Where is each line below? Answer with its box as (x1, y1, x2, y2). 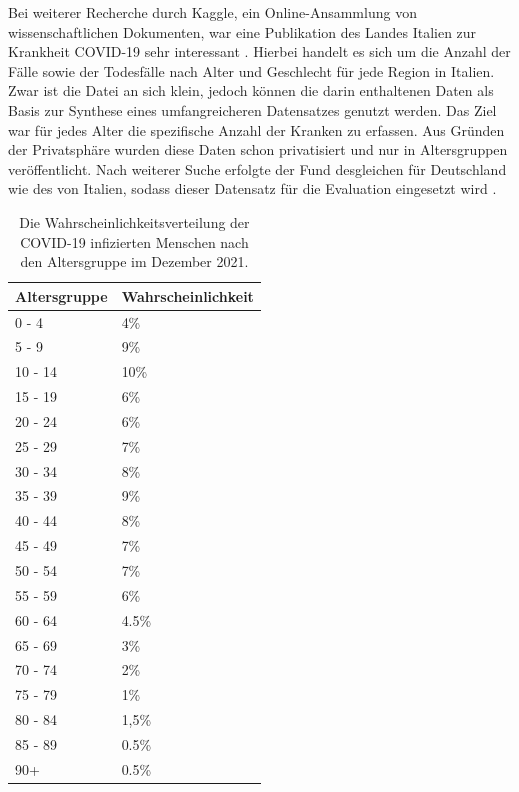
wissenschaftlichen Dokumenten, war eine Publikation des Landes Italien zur (8, 21, 477, 42)
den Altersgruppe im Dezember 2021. (20, 251, 249, 272)
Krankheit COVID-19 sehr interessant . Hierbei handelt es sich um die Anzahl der (8, 41, 511, 62)
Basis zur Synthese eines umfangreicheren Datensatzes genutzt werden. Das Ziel (8, 99, 497, 120)
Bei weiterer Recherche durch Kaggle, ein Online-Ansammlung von (8, 2, 417, 22)
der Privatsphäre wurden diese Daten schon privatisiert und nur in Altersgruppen (8, 139, 508, 160)
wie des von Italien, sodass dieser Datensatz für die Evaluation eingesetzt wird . (8, 178, 497, 199)
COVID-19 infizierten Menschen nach (20, 231, 249, 252)
